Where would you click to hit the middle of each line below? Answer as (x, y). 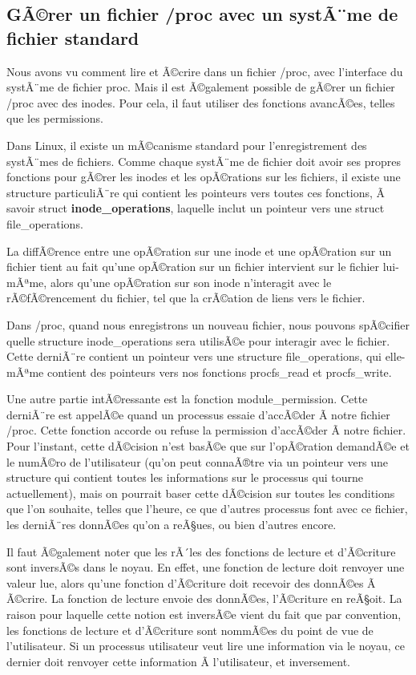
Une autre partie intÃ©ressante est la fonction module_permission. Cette (187, 399)
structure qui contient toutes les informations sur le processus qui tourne (185, 477)
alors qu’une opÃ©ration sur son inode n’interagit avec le (191, 282)
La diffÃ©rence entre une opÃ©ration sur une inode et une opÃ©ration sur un (199, 251)
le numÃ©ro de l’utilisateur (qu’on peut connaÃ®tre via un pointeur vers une (198, 461)
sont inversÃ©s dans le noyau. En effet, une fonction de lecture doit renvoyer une (206, 567)
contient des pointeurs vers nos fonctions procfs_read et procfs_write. (219, 372)
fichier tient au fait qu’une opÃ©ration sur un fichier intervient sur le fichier (193, 267)
